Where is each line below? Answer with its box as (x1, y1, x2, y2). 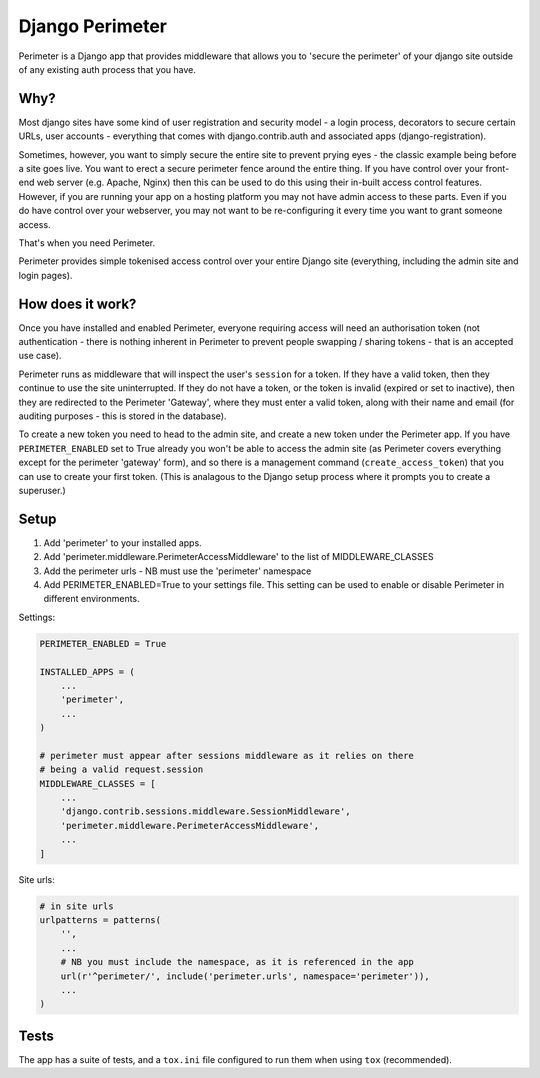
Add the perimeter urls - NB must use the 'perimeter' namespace (43, 565, 312, 577)
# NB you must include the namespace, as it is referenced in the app (60, 956, 415, 968)
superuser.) (18, 484, 67, 496)
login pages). (18, 269, 73, 281)
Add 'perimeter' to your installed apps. (43, 536, 202, 549)
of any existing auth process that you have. (18, 63, 197, 75)
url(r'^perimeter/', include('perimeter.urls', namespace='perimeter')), (60, 970, 430, 982)
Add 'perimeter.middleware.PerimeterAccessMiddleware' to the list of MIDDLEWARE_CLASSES (43, 551, 434, 563)
